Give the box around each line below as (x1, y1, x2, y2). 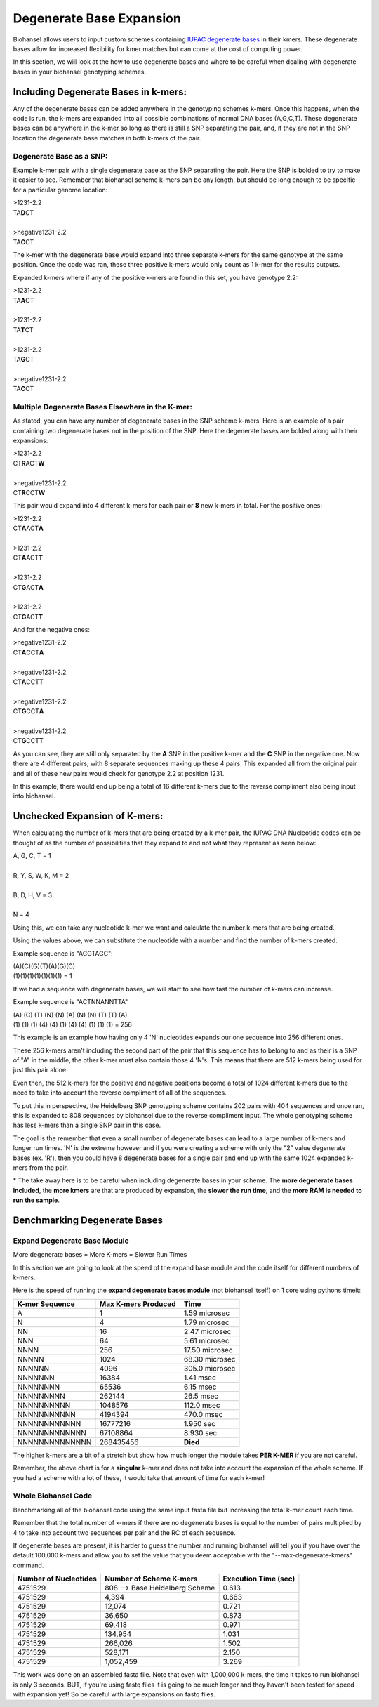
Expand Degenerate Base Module (13, 1236, 129, 1246)
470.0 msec (183, 1409, 223, 1419)
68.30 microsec (183, 1354, 236, 1364)
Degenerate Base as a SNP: (13, 151, 108, 161)
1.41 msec (183, 1373, 217, 1383)
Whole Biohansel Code (13, 1491, 93, 1501)
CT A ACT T (13, 553, 44, 562)
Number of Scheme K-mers (104, 1574, 198, 1583)
